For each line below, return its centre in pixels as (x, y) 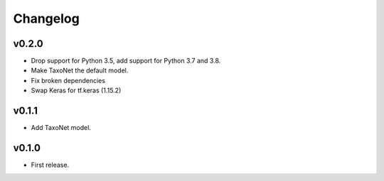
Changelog (46, 18)
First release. (50, 165)
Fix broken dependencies (68, 80)
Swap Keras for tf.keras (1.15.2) (76, 90)
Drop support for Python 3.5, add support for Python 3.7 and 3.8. (126, 61)
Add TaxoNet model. (61, 128)
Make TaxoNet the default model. (80, 70)
